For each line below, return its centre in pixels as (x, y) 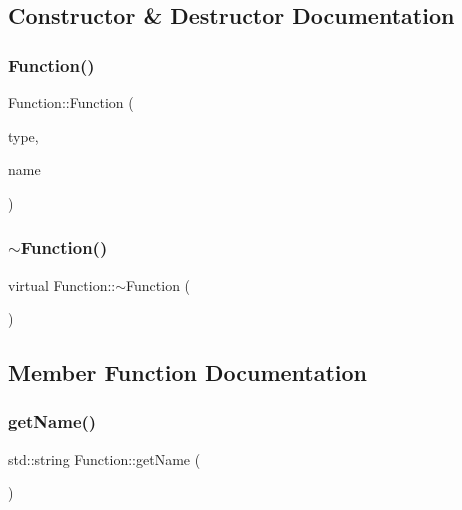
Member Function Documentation (188, 372)
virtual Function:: (62, 284)
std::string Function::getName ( (104, 458)
